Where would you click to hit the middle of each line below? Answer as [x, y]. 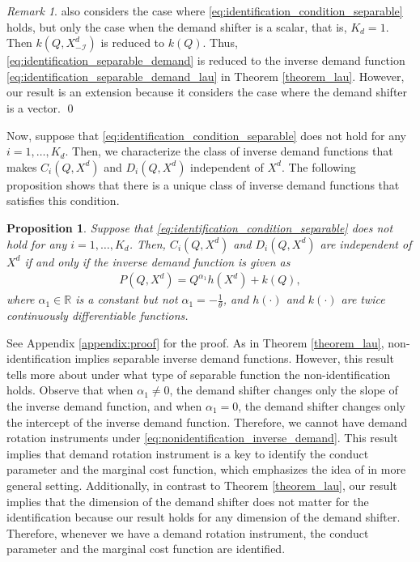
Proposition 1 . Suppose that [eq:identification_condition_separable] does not [200, 227]
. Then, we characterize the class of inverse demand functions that [229, 151]
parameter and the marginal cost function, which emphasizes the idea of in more [206, 469]
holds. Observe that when [70, 390]
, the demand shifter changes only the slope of [284, 390]
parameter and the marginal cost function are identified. [146, 549]
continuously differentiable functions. [98, 315]
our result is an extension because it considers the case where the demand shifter [207, 92]
